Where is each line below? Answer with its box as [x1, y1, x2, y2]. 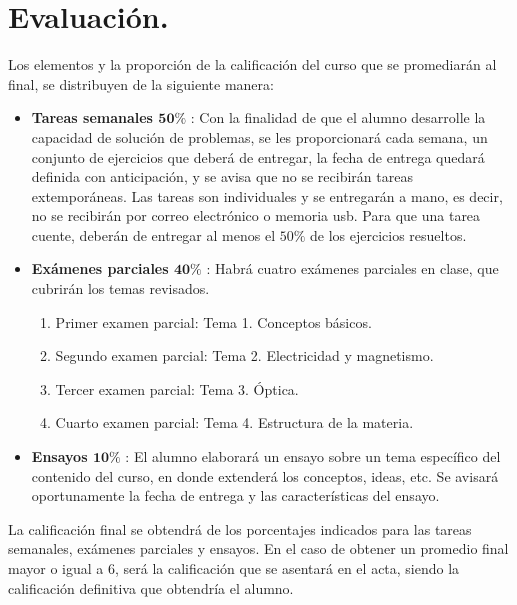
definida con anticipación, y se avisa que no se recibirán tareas [31, 166, 413, 187]
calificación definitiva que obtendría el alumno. [8, 577, 294, 598]
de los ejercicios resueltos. [310, 224, 467, 245]
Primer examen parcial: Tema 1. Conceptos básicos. [55, 311, 372, 332]
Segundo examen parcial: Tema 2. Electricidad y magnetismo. [55, 345, 434, 366]
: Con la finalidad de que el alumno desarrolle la [190, 107, 486, 128]
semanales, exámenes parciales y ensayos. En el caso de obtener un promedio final [8, 538, 509, 559]
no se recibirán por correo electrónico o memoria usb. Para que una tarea [31, 205, 481, 226]
